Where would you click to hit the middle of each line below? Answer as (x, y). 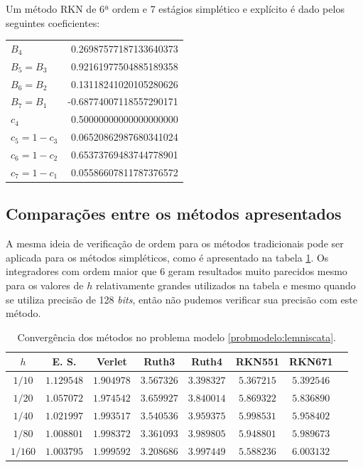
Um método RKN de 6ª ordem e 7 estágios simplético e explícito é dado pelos (175, 9)
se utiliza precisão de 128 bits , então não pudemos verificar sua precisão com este (181, 299)
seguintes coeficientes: (53, 22)
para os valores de (45, 285)
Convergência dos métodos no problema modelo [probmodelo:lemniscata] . (177, 337)
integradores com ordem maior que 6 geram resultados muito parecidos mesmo (177, 271)
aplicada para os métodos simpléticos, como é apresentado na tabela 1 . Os (167, 257)
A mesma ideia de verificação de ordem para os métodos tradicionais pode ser (175, 243)
